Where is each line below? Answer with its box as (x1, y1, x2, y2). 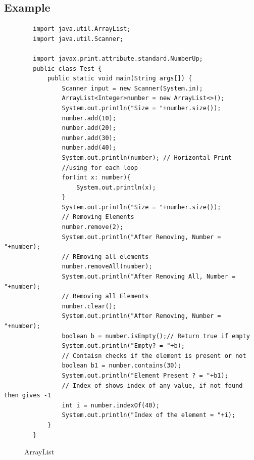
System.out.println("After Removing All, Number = (62, 273, 236, 281)
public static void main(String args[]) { (47, 75, 192, 82)
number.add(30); (62, 134, 116, 142)
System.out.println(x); (76, 183, 156, 191)
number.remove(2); (62, 223, 124, 231)
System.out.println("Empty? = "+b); (62, 342, 185, 350)
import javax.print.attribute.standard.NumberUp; (33, 55, 203, 62)
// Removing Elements (62, 213, 134, 221)
